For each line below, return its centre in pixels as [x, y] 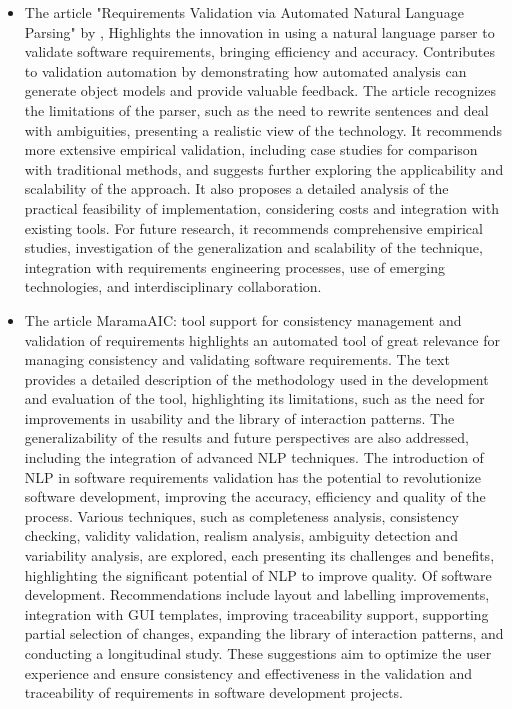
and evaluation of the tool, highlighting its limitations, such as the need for [254, 398]
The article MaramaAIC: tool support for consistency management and [243, 319]
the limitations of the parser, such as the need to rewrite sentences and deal [256, 109]
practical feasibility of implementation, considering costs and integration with [261, 207]
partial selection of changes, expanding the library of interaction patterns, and [264, 633]
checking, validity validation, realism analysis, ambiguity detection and [241, 535]
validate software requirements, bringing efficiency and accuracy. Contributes [260, 51]
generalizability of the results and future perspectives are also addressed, [246, 437]
